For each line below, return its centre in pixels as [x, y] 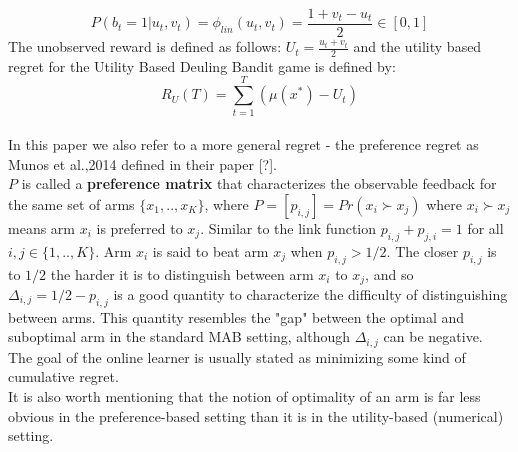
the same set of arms [71, 203]
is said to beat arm [210, 250]
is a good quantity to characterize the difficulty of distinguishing [310, 294]
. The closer [422, 250]
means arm [41, 227]
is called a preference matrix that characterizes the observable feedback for [259, 183]
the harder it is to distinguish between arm [182, 273]
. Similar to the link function [288, 227]
